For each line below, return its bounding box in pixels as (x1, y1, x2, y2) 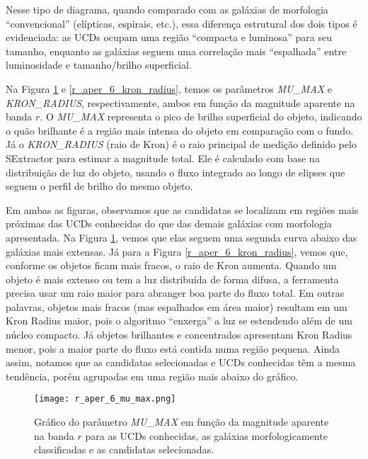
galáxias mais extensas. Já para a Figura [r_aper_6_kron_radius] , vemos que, (6, 244, 348, 259)
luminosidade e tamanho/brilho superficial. (6, 57, 192, 72)
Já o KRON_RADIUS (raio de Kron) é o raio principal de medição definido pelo (6, 137, 357, 152)
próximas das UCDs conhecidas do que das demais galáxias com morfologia (6, 216, 332, 231)
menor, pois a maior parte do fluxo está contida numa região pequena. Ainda (6, 341, 340, 356)
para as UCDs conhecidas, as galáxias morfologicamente (85, 428, 328, 443)
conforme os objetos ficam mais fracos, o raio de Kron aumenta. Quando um (6, 258, 337, 273)
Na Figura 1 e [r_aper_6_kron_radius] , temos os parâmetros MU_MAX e (6, 81, 333, 96)
